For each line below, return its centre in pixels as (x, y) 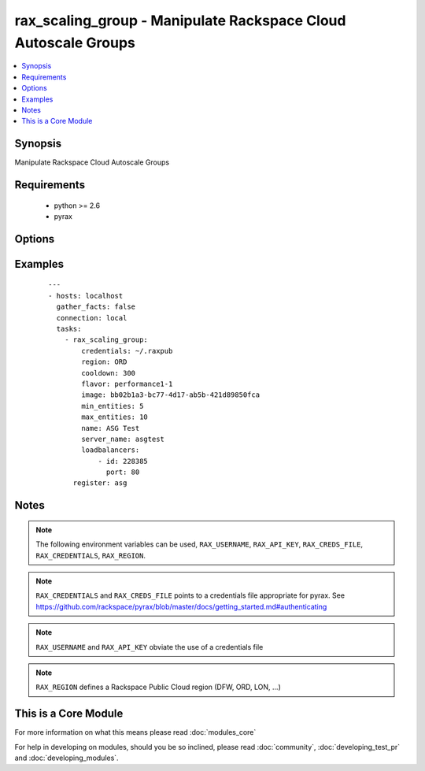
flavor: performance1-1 (127, 384)
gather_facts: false (96, 307)
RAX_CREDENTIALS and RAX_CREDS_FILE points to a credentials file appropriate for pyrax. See (190, 595)
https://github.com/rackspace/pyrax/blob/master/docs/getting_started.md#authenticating (181, 606)
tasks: (69, 328)
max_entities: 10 (115, 417)
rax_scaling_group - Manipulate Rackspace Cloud (180, 20)
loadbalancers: (111, 450)
